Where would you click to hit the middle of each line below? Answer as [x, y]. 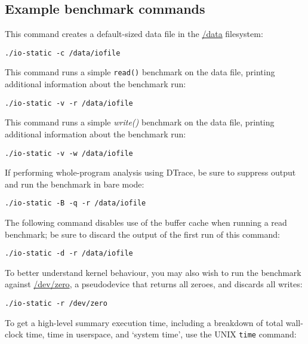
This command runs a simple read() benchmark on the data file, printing [140, 72]
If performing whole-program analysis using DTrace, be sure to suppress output [150, 172]
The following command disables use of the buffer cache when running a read [146, 222]
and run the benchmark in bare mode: [75, 184]
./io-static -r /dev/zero [56, 304]
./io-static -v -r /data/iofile [69, 103]
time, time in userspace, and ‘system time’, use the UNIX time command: [161, 334]
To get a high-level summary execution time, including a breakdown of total [144, 322]
